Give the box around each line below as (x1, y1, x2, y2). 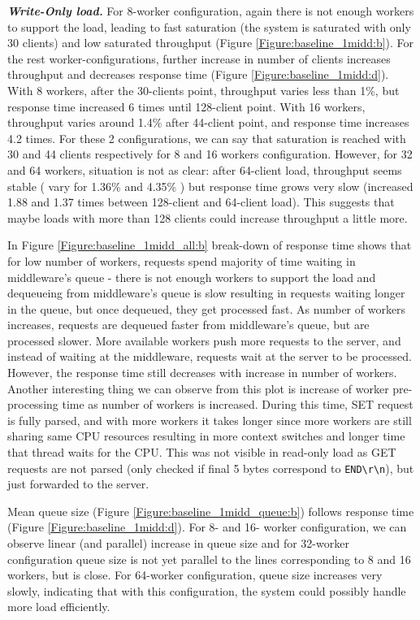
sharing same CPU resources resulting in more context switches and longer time (7, 427, 405, 444)
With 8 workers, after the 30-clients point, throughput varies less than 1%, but (7, 81, 400, 98)
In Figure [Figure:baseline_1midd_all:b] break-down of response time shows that (7, 236, 412, 254)
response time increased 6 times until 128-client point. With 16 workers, (7, 98, 366, 115)
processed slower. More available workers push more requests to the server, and (7, 332, 401, 349)
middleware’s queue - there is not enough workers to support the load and (7, 268, 376, 285)
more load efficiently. (7, 598, 110, 615)
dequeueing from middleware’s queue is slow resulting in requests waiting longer (7, 284, 405, 301)
